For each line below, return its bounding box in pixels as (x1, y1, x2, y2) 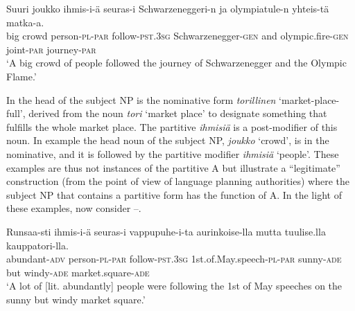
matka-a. (6, 15, 44, 29)
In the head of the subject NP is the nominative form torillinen (6, 92, 276, 107)
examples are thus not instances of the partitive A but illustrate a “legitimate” (6, 160, 340, 175)
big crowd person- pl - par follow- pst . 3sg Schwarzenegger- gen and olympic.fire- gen (6, 28, 349, 43)
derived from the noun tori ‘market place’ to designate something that (28, 106, 327, 121)
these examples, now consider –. (6, 201, 141, 215)
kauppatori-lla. (6, 238, 69, 252)
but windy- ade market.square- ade (6, 265, 150, 279)
